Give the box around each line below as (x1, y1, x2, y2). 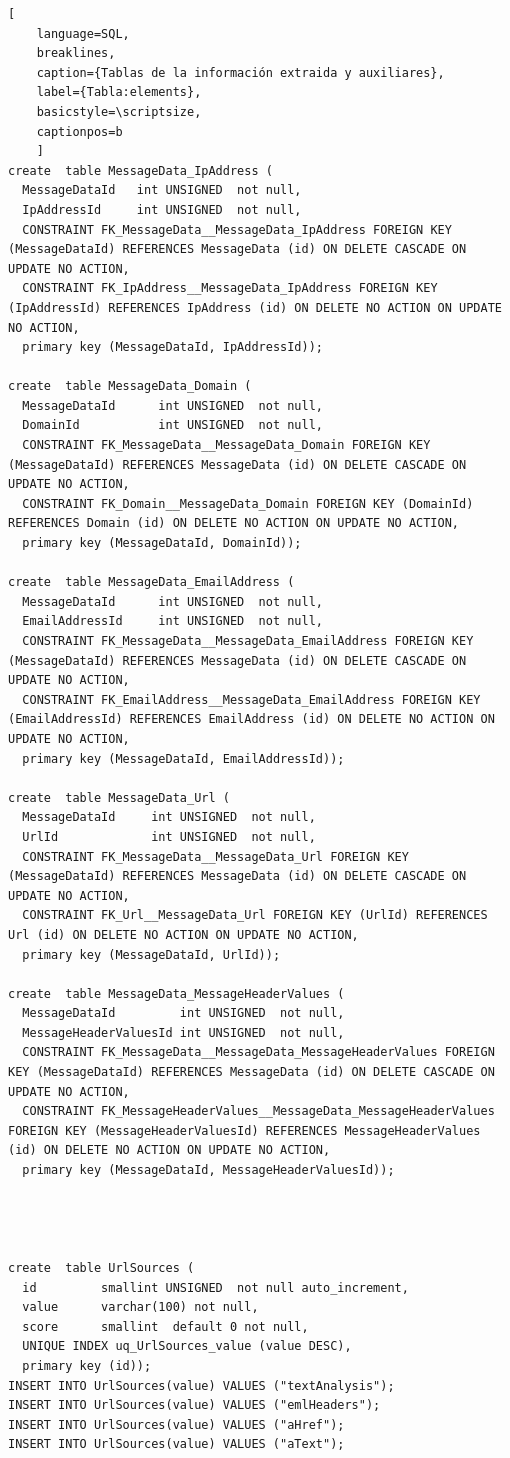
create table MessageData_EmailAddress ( (8, 575, 295, 590)
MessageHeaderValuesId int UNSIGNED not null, (22, 1025, 345, 1040)
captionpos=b (36, 124, 123, 139)
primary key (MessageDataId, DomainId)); (22, 536, 302, 551)
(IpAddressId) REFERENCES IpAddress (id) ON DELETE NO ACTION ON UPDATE (8, 300, 502, 315)
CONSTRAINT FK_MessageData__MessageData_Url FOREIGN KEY (22, 849, 409, 864)
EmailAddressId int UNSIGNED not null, (22, 614, 323, 629)
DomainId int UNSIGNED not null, (22, 418, 323, 433)
